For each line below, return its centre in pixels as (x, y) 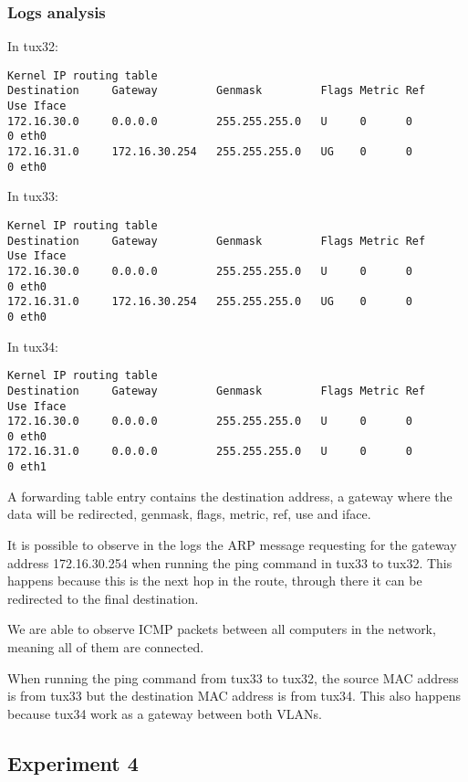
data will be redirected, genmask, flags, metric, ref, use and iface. (189, 514)
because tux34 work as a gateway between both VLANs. (165, 713)
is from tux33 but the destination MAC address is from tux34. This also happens (234, 696)
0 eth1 (27, 467)
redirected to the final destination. (103, 598)
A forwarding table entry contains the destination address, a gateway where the (230, 496)
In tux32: (33, 46)
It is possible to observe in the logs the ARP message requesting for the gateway (232, 544)
